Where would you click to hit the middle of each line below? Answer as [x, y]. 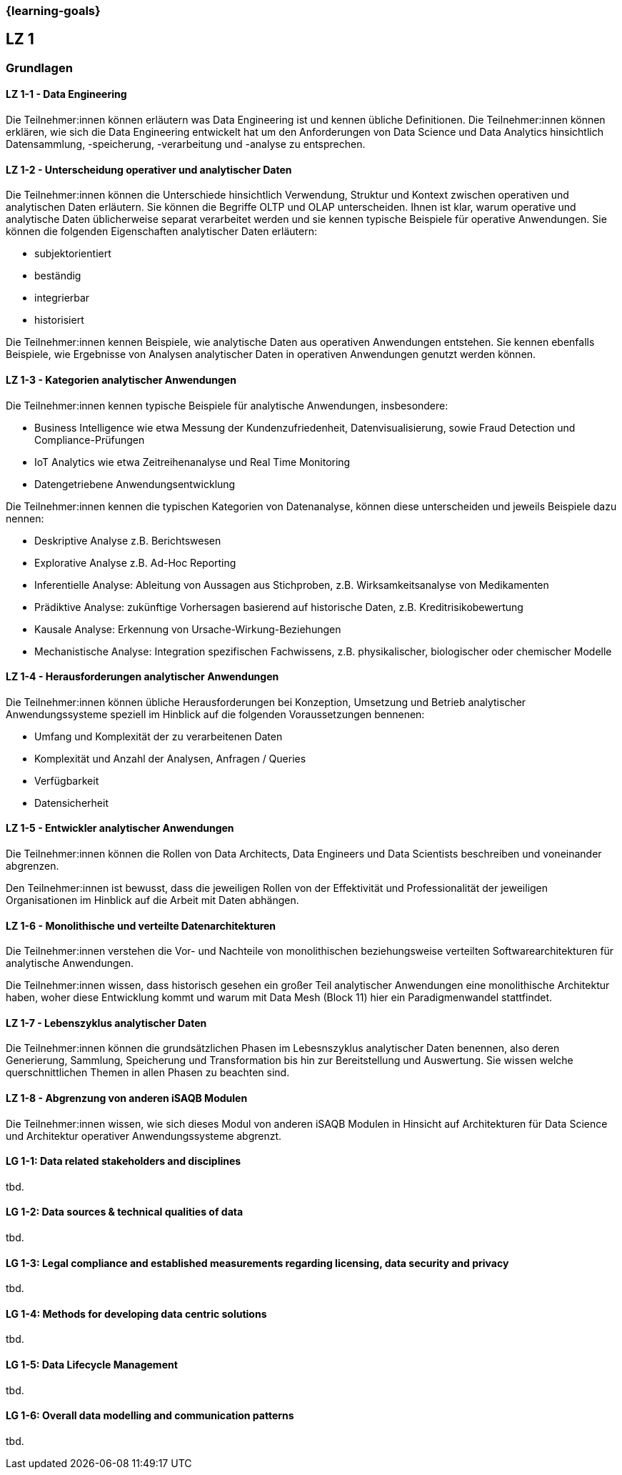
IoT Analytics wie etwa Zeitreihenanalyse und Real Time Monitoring [192, 462]
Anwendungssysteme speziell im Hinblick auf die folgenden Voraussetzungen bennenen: [215, 714]
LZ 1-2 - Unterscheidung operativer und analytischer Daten [149, 169]
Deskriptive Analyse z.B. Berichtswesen [128, 540]
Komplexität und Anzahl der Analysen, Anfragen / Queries [170, 758]
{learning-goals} [53, 11]
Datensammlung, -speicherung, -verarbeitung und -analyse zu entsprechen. [186, 144]
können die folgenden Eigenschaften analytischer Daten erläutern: [162, 232]
